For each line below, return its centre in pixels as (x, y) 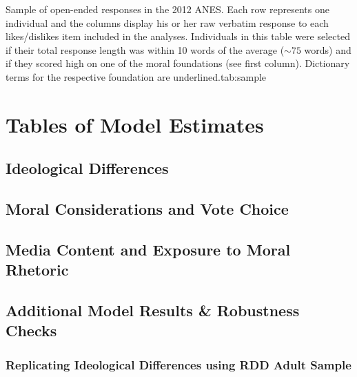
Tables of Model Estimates (135, 124)
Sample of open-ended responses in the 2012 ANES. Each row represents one (167, 9)
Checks (31, 330)
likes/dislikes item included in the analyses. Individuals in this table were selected (178, 36)
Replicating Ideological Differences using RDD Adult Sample (178, 364)
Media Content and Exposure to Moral (148, 249)
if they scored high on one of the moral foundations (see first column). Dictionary (178, 63)
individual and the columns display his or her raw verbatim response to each (167, 22)
